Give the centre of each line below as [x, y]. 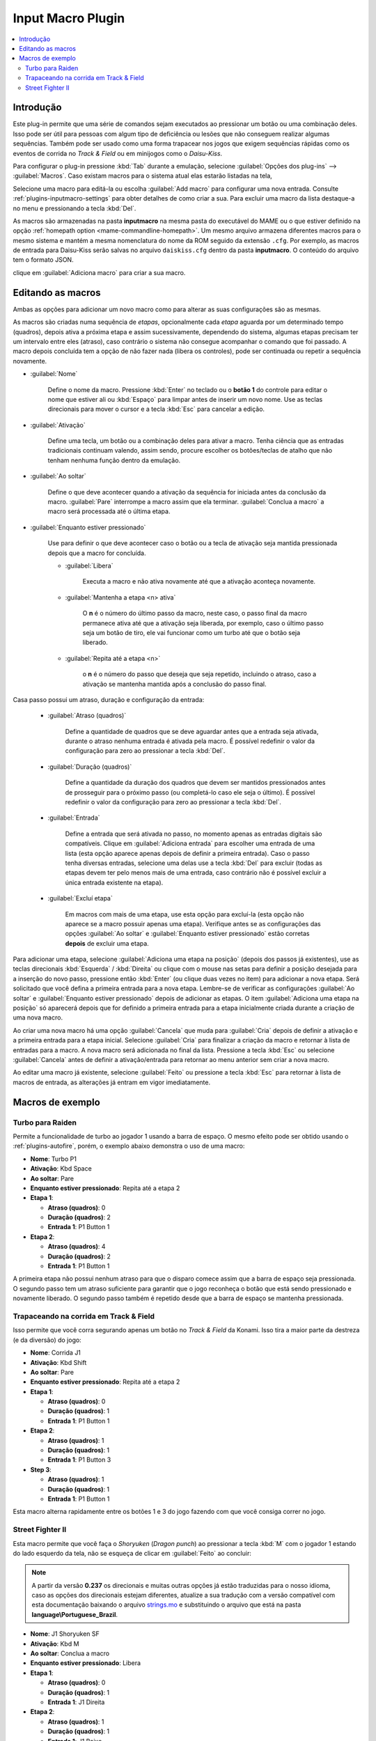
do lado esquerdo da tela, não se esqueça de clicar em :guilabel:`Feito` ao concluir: [132, 1553]
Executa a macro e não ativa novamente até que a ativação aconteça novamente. [199, 581]
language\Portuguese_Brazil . [75, 1614]
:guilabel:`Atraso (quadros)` [87, 716]
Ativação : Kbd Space [61, 1169]
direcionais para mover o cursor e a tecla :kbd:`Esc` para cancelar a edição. [156, 409]
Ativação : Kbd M [55, 1644]
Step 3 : [41, 1469]
